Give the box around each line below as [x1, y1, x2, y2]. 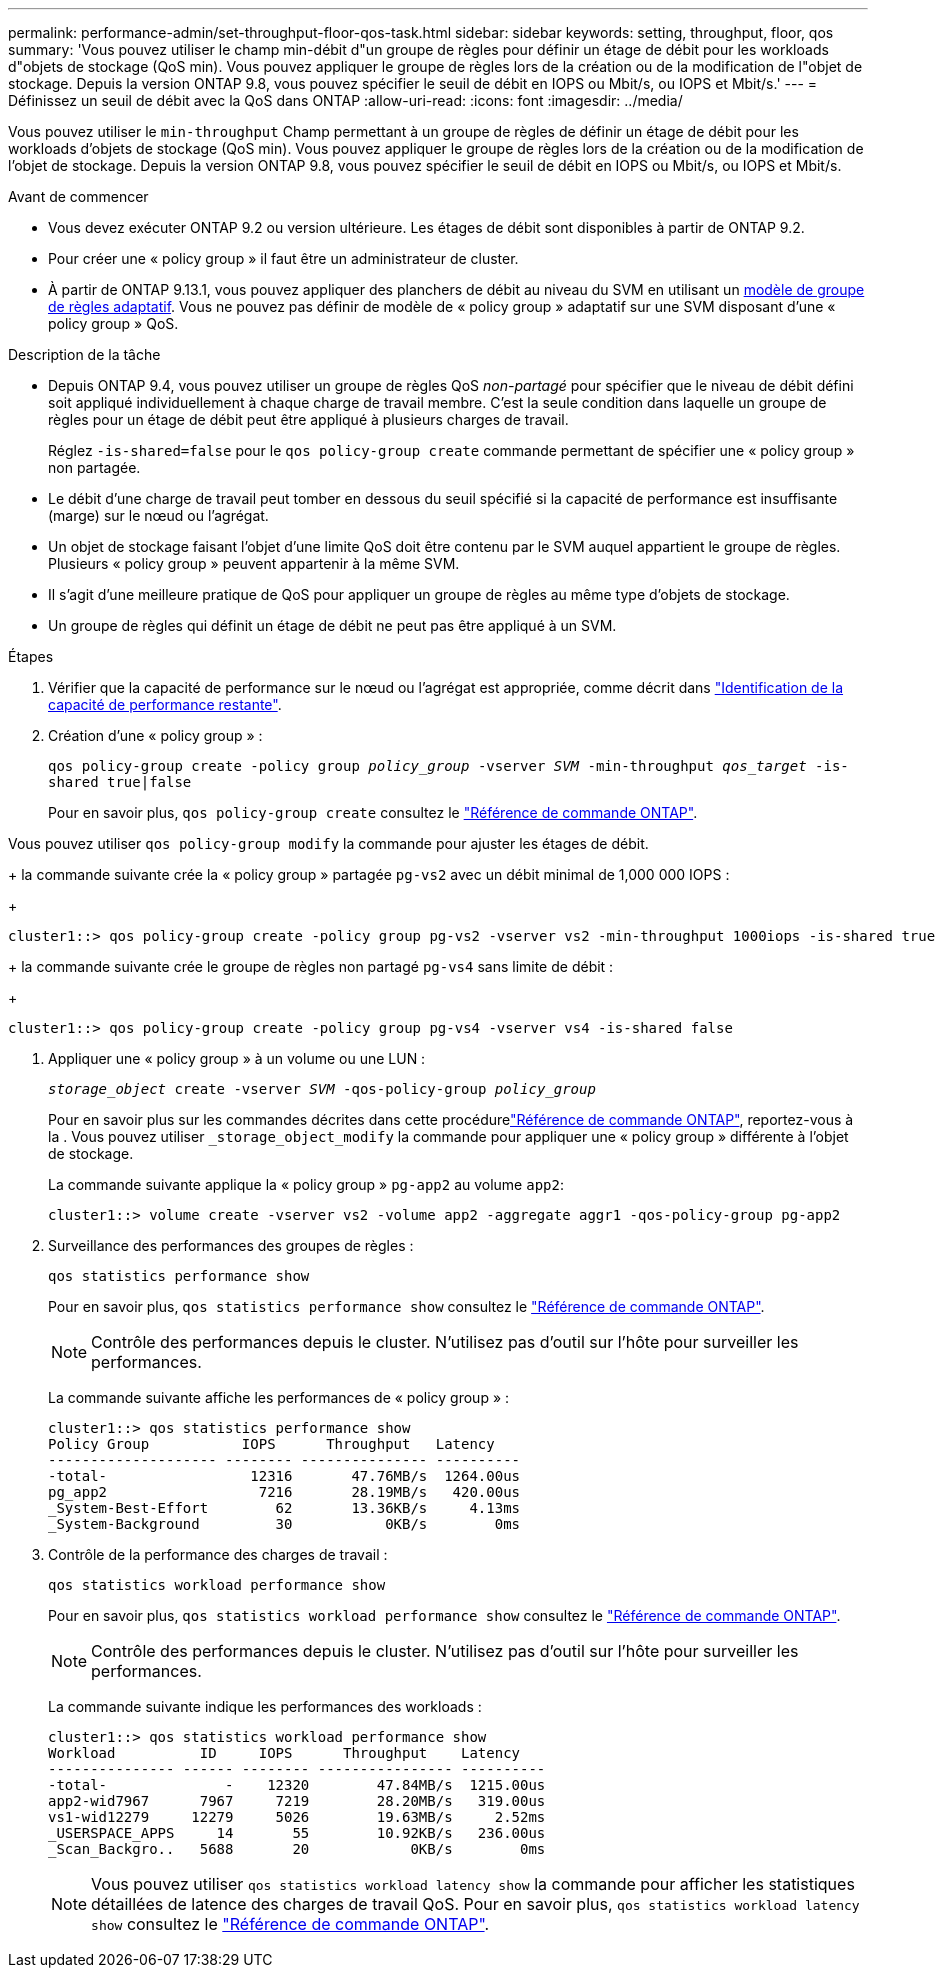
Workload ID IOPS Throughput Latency [48, 1745, 521, 1761]
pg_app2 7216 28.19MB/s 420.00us [48, 1484, 521, 1500]
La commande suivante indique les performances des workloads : [48, 1698, 482, 1715]
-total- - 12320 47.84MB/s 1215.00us [48, 1777, 546, 1793]
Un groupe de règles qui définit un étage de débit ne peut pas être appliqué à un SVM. [48, 617, 617, 634]
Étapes [8, 648, 54, 665]
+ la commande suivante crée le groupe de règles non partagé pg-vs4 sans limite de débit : [8, 958, 614, 975]
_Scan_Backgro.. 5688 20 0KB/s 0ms [48, 1841, 546, 1857]
